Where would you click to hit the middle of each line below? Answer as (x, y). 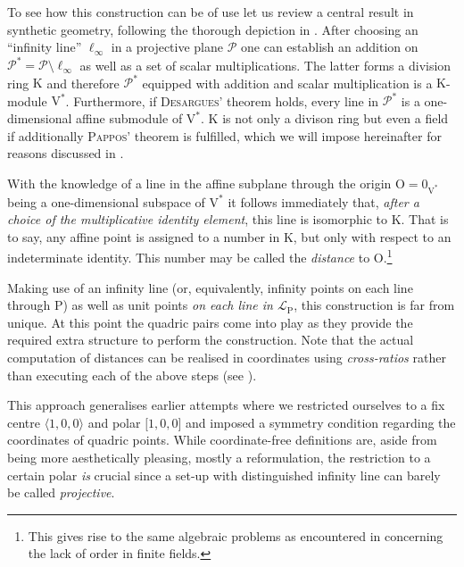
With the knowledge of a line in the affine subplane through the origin (199, 183)
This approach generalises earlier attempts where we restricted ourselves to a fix (226, 405)
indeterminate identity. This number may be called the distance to (189, 258)
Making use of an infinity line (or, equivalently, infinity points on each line (210, 287)
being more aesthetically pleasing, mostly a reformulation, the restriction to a (219, 457)
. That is (425, 219)
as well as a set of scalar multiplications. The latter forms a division (265, 65)
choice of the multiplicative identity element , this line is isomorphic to (197, 219)
